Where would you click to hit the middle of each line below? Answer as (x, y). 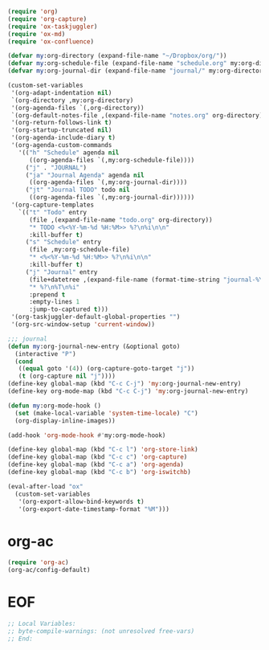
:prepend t (47, 294)
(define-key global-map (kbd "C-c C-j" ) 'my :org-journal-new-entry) (124, 384)
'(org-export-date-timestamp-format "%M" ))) (94, 509)
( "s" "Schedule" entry (63, 242)
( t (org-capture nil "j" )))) (67, 376)
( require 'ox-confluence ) (51, 41)
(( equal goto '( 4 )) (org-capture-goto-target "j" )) (106, 369)
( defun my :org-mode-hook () (55, 406)
